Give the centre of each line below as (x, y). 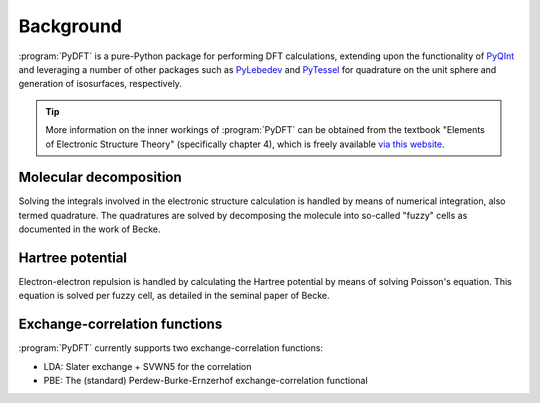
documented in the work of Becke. (89, 229)
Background (70, 26)
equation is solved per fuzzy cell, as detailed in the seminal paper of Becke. (174, 296)
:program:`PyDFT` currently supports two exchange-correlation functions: (171, 348)
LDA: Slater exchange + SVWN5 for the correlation (147, 366)
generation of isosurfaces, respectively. (100, 84)
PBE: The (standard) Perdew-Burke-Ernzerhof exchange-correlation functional (206, 381)
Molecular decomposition (100, 177)
